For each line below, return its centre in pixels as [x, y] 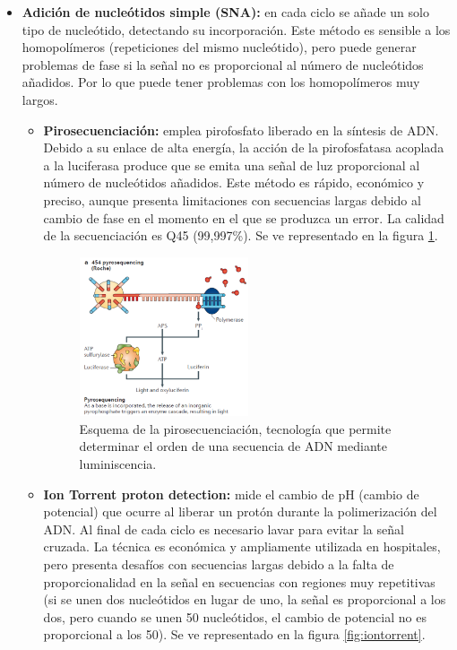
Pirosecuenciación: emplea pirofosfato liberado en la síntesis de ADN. [241, 130]
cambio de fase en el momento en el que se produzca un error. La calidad [244, 217]
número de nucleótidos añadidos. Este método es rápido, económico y [234, 182]
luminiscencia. [118, 464]
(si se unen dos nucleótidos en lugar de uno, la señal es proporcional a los [245, 599]
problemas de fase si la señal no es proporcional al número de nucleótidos [223, 64]
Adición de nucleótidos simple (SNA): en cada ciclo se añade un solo [225, 12]
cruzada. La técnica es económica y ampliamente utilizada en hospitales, [242, 546]
